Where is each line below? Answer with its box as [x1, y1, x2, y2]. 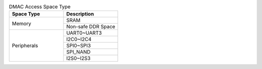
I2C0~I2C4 [66, 36, 92, 43]
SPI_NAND [66, 49, 91, 55]
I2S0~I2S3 [66, 55, 91, 62]
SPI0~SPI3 [66, 42, 91, 49]
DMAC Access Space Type [9, 3, 71, 10]
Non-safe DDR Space [66, 23, 115, 30]
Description [66, 11, 94, 17]
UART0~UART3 [66, 29, 102, 36]
